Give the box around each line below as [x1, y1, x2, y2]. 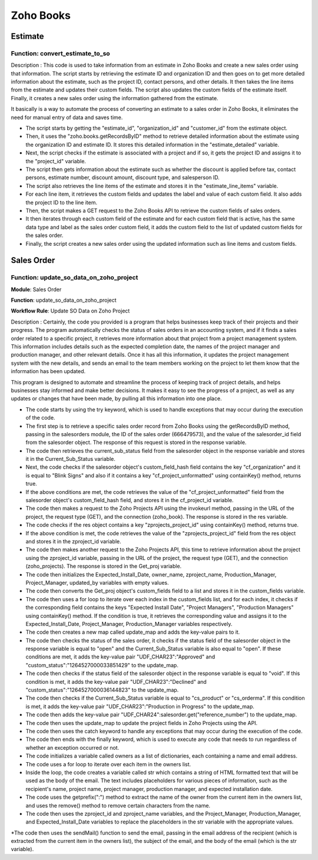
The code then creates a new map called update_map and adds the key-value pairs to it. [25, 628, 240, 636]
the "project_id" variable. [25, 157, 87, 164]
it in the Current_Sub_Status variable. [25, 456, 116, 463]
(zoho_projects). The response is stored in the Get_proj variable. [25, 563, 182, 570]
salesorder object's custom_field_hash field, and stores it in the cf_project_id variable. [25, 497, 234, 504]
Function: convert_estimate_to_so [11, 49, 110, 57]
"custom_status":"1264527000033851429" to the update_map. [25, 661, 179, 668]
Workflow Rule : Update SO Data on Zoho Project [11, 307, 130, 315]
